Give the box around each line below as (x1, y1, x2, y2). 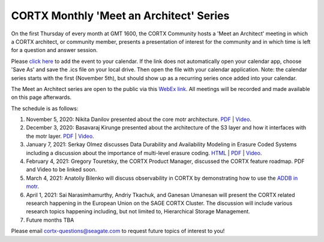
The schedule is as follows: (11, 105, 79, 112)
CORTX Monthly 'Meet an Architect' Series (11, 9, 230, 22)
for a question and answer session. (11, 47, 98, 54)
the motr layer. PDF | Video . (26, 132, 94, 140)
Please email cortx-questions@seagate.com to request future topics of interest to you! (11, 228, 225, 235)
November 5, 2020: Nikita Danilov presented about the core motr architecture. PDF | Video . (26, 116, 252, 123)
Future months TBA (26, 216, 74, 223)
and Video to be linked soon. (26, 166, 97, 173)
